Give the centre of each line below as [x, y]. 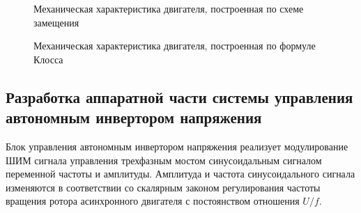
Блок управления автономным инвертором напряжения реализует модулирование [177, 146]
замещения [56, 22]
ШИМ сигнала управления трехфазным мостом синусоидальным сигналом [164, 160]
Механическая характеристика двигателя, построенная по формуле [175, 46]
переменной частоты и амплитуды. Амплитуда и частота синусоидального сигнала [180, 174]
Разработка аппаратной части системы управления [179, 96]
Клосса [48, 59]
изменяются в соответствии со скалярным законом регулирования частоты [163, 187]
